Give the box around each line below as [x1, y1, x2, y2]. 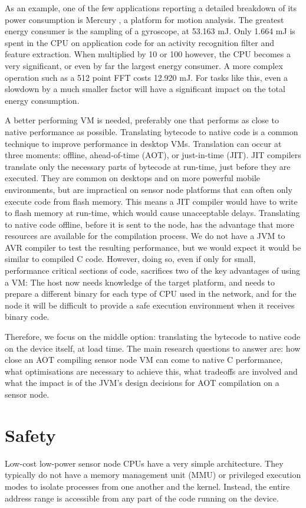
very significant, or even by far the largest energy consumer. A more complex [5, 59, 283, 71]
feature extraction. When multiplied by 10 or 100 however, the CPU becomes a [5, 48, 291, 60]
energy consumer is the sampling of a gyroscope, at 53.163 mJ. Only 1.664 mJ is [5, 25, 295, 37]
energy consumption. [5, 94, 80, 106]
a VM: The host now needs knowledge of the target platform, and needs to [5, 276, 275, 288]
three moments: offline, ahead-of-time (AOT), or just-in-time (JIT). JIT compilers [5, 149, 301, 161]
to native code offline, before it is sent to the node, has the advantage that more [5, 218, 294, 230]
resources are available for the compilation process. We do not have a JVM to [5, 230, 285, 242]
